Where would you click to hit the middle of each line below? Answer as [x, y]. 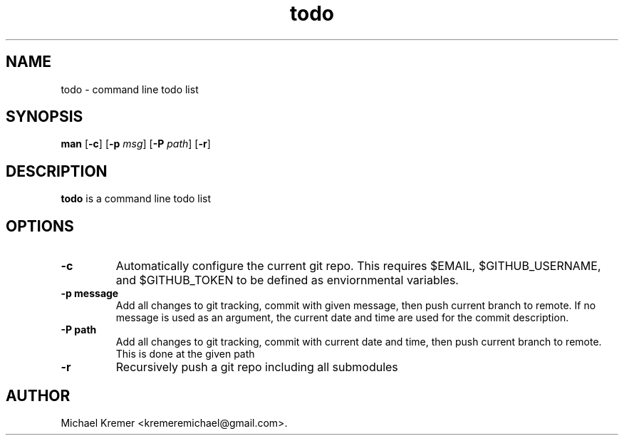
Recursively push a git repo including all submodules [257, 367]
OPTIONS [40, 226]
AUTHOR [38, 395]
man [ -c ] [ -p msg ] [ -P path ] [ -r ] [136, 144]
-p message [90, 294]
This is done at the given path [185, 354]
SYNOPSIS [45, 117]
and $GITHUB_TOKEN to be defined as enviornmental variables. [287, 280]
